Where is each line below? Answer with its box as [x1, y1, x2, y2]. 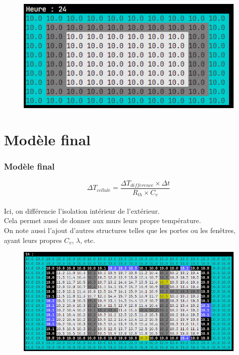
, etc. [80, 235, 96, 245]
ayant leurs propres [4, 235, 62, 245]
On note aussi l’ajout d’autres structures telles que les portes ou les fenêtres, [4, 225, 236, 235]
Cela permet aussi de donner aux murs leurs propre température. [4, 215, 201, 226]
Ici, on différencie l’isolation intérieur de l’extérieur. [4, 205, 160, 216]
